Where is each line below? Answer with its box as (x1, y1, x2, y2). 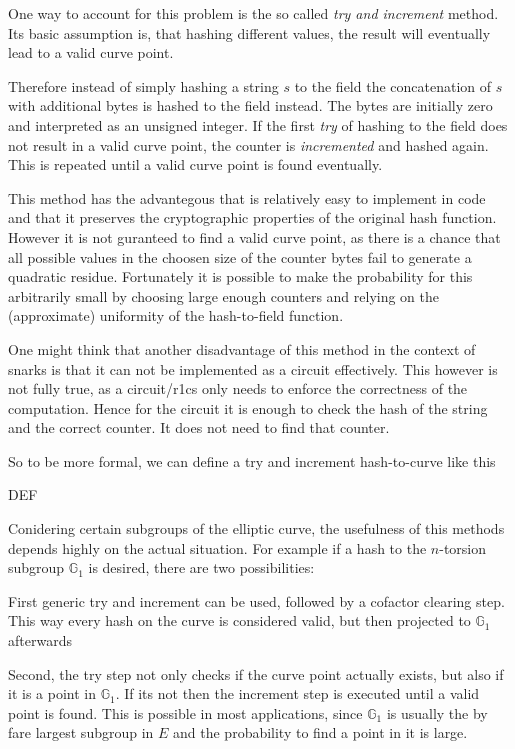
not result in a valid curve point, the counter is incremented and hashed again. (8, 134, 489, 155)
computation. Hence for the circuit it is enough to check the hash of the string (8, 397, 488, 418)
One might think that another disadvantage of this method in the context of (8, 338, 476, 359)
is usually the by (386, 702, 488, 723)
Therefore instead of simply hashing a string (8, 75, 279, 96)
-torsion (439, 537, 487, 558)
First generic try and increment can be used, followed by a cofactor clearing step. (8, 590, 505, 611)
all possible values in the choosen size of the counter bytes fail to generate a (8, 246, 472, 267)
